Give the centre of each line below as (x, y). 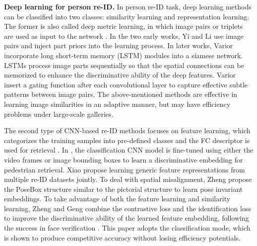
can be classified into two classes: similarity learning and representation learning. (127, 16)
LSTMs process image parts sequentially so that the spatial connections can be (124, 65)
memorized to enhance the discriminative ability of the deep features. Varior (120, 75)
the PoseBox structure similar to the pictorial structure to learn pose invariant (123, 189)
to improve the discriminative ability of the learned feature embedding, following (127, 218)
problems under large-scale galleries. (59, 114)
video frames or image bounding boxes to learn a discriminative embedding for (124, 159)
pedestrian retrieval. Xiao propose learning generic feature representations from (125, 169)
